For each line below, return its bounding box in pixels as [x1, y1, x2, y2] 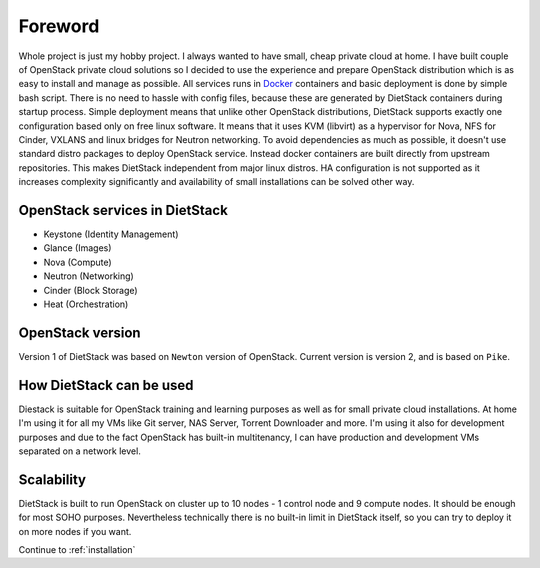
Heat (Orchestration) [43, 298, 129, 310]
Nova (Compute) [43, 256, 112, 268]
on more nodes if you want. [18, 525, 132, 537]
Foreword [18, 15, 100, 37]
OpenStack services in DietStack [18, 201, 229, 219]
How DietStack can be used [18, 376, 194, 394]
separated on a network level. [18, 445, 142, 457]
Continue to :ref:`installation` [18, 543, 136, 555]
